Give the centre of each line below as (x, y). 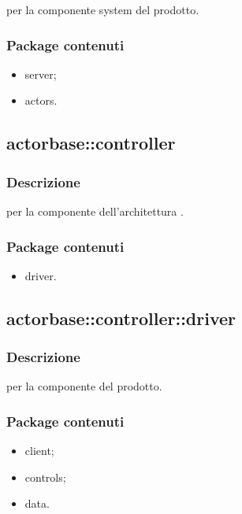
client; (39, 451)
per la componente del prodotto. (84, 386)
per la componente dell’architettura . (95, 211)
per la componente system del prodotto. (103, 9)
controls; (45, 477)
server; (41, 74)
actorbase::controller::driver (121, 318)
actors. (41, 100)
